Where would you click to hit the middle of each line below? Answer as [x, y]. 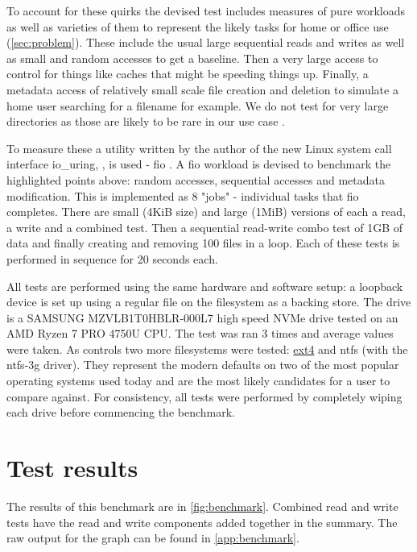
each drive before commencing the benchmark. [121, 412]
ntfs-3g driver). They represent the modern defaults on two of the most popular [203, 365]
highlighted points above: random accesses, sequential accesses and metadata [196, 179]
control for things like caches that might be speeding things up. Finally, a [188, 74]
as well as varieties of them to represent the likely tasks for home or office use [198, 26]
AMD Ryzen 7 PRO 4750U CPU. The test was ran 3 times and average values [200, 333]
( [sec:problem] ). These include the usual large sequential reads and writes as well [206, 42]
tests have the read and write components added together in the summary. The [202, 522]
